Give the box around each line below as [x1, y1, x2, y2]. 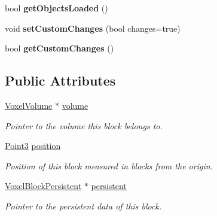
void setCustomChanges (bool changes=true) [5, 22, 181, 34]
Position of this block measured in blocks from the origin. [5, 159, 213, 172]
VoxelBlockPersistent [5, 180, 82, 192]
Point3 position [5, 139, 61, 152]
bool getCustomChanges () [5, 42, 114, 54]
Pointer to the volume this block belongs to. [5, 119, 163, 132]
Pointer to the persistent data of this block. [5, 199, 162, 212]
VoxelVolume [5, 99, 53, 111]
